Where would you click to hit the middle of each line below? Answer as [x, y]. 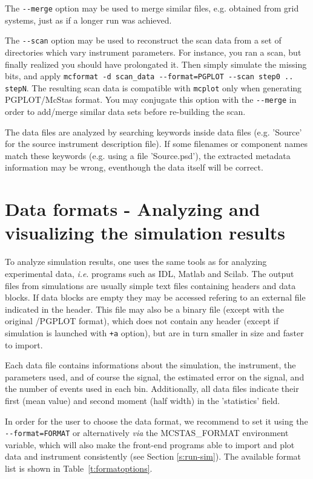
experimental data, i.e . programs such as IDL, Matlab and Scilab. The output [150, 273]
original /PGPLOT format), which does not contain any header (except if [142, 321]
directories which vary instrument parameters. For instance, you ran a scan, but [153, 52]
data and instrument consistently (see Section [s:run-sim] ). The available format [153, 456]
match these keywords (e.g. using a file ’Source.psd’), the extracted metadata [148, 155]
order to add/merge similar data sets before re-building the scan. [125, 112]
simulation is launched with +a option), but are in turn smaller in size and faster [154, 332]
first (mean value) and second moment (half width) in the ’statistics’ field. [143, 400]
